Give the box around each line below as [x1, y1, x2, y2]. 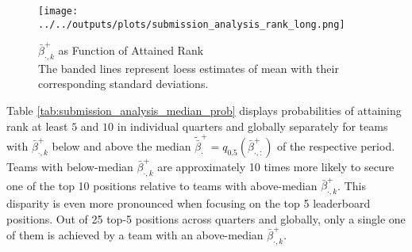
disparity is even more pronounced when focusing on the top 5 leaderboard [6, 195, 371, 212]
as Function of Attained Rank [58, 42, 204, 59]
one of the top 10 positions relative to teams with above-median [6, 177, 318, 193]
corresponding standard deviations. [38, 75, 209, 92]
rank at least [6, 117, 68, 134]
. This [337, 177, 366, 193]
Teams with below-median [6, 158, 133, 174]
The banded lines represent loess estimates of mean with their [38, 59, 339, 76]
